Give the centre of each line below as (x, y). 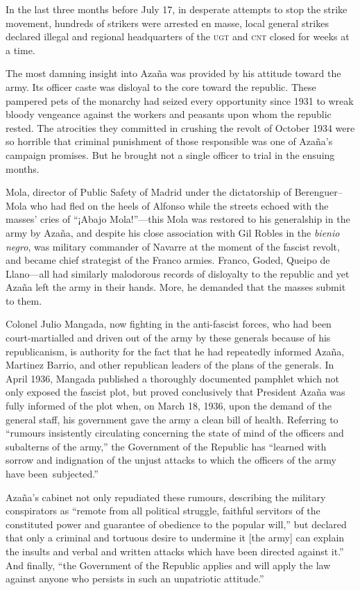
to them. (24, 300)
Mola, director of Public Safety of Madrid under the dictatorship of (148, 192)
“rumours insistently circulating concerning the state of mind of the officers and (175, 433)
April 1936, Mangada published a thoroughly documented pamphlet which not (172, 378)
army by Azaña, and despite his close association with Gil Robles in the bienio (173, 232)
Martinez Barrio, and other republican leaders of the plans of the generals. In (170, 365)
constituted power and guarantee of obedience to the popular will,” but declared (176, 524)
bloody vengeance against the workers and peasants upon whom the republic (169, 114)
